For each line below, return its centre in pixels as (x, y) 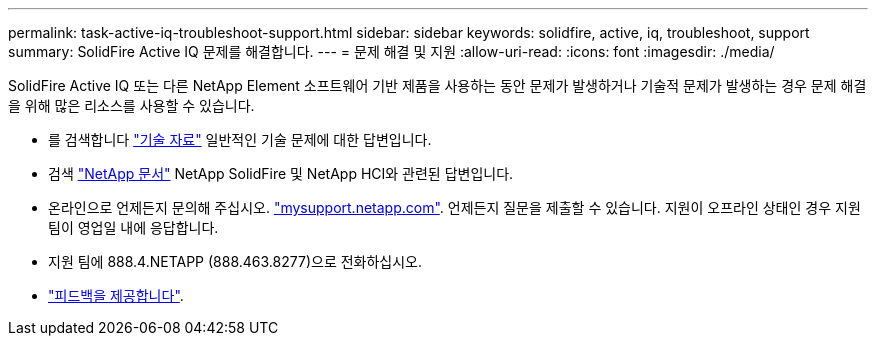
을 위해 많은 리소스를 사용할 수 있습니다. (131, 105)
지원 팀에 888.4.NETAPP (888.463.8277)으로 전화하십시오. (235, 261)
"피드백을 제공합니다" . (116, 295)
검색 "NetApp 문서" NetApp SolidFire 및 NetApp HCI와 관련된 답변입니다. (281, 173)
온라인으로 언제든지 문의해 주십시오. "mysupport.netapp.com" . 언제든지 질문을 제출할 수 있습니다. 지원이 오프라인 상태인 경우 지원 (454, 207)
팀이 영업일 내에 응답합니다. (133, 227)
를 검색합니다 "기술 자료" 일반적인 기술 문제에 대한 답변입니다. (240, 139)
